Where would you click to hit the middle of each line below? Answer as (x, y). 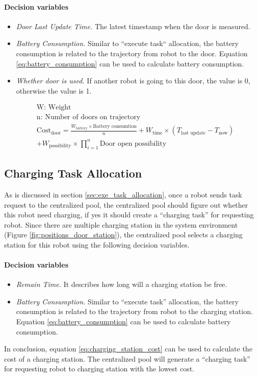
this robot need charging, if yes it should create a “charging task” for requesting (129, 215)
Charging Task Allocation (73, 173)
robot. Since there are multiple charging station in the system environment (121, 224)
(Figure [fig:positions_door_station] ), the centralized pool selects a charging (123, 235)
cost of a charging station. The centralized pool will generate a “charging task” (127, 358)
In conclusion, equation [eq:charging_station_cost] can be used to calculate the (128, 349)
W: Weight (54, 108)
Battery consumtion (115, 127)
